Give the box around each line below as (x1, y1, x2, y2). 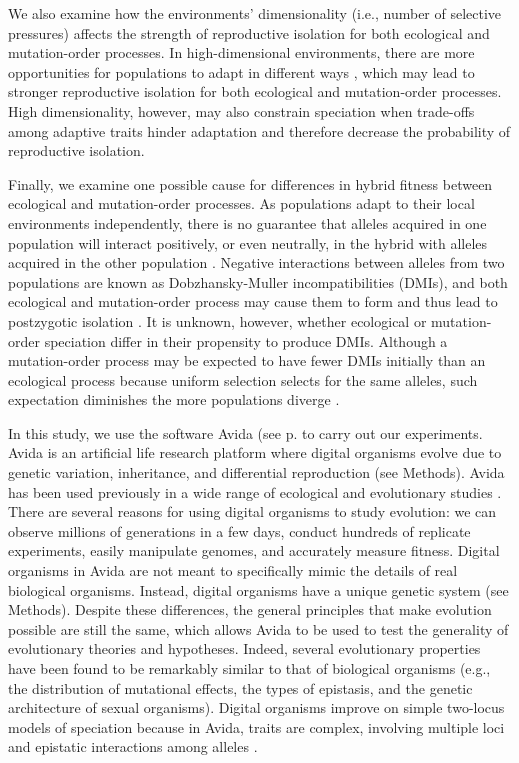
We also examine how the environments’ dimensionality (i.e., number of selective (8, 3, 502, 23)
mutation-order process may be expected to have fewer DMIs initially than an (8, 350, 486, 371)
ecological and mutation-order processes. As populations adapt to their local (8, 193, 475, 214)
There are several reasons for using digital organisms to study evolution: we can (8, 501, 497, 522)
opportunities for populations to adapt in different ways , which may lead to (8, 61, 475, 82)
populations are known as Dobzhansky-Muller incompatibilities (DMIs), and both (8, 271, 508, 292)
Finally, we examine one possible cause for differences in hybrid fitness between (8, 173, 493, 194)
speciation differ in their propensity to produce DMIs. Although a (44, 330, 448, 351)
